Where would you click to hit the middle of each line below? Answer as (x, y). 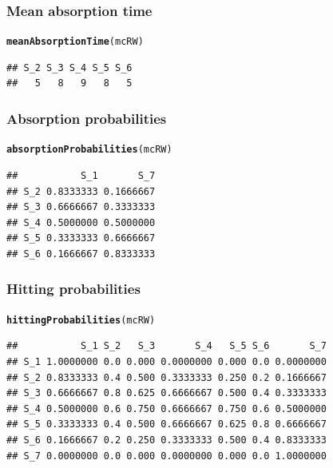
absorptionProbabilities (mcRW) (89, 150)
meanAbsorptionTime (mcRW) (75, 42)
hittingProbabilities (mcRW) (81, 320)
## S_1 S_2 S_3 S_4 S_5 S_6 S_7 (166, 346)
